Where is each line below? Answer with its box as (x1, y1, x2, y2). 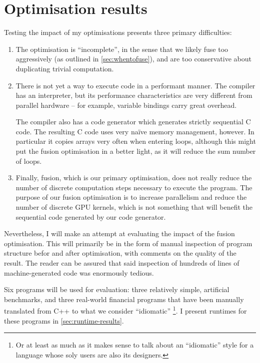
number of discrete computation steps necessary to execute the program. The (15, 182, 252, 192)
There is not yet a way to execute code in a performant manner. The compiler (15, 80, 255, 90)
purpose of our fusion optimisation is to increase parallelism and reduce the (15, 192, 247, 202)
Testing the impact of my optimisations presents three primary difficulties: (4, 27, 232, 37)
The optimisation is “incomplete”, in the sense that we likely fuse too (15, 43, 228, 54)
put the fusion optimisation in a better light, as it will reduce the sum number (15, 146, 256, 156)
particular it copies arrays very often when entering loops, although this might (15, 136, 256, 146)
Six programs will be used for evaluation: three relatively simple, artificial (4, 284, 229, 295)
